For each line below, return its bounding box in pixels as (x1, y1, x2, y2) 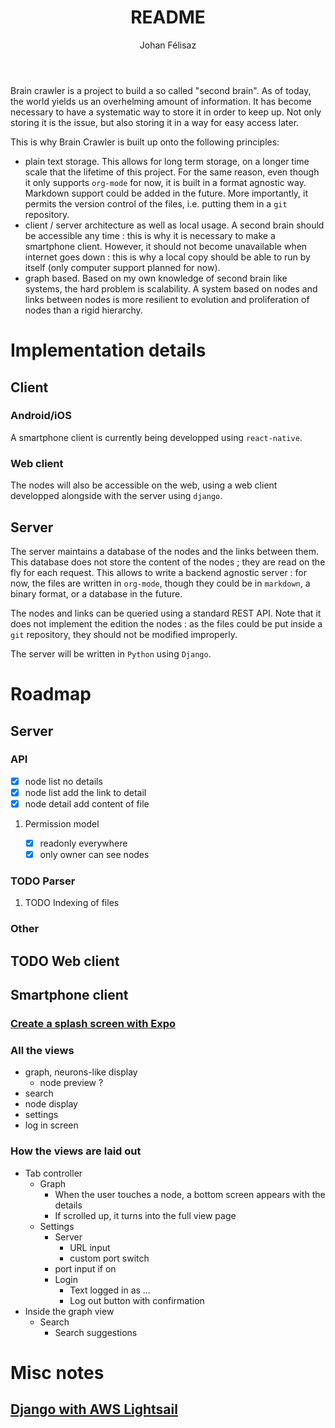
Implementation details (10, 339, 207, 362)
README (130, 6, 206, 29)
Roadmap (10, 683, 92, 706)
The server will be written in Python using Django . (10, 647, 212, 660)
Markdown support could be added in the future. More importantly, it (24, 187, 309, 199)
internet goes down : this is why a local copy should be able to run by (24, 251, 311, 263)
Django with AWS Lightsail (10, 1401, 178, 1418)
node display (24, 1098, 78, 1110)
